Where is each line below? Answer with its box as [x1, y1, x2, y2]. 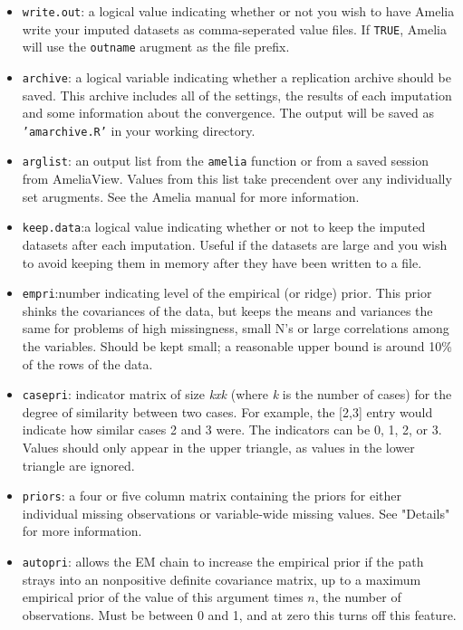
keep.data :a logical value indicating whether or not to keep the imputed [22, 217, 426, 236]
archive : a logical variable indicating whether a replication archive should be [22, 67, 451, 86]
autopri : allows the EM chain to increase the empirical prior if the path [22, 552, 424, 571]
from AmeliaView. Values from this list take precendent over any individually [22, 169, 452, 188]
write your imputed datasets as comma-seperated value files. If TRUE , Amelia [22, 19, 447, 38]
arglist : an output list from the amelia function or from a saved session [22, 151, 429, 170]
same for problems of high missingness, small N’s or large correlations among [22, 319, 449, 338]
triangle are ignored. [22, 455, 135, 474]
